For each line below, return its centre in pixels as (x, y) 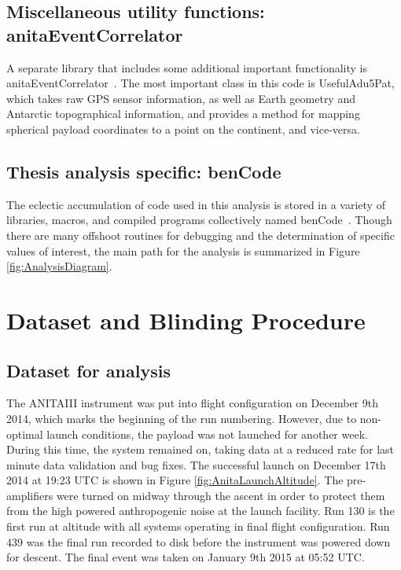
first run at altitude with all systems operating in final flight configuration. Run (198, 526)
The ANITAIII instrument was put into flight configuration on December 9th (192, 403)
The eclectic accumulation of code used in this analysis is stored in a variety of (196, 204)
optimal (25, 434)
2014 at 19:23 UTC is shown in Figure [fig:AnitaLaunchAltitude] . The (175, 480)
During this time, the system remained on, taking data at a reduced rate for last (200, 449)
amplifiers (30, 495)
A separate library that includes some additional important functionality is (187, 67)
